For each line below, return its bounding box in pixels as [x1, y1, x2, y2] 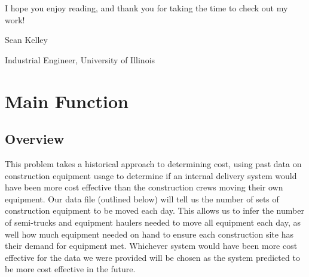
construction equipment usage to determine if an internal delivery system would [5, 169, 297, 181]
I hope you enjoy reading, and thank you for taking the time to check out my [5, 2, 288, 14]
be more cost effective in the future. [5, 263, 136, 275]
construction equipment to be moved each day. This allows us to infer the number [5, 204, 304, 217]
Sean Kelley [5, 33, 48, 46]
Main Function [5, 88, 129, 113]
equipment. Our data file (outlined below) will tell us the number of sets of [5, 192, 279, 205]
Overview [5, 130, 65, 148]
